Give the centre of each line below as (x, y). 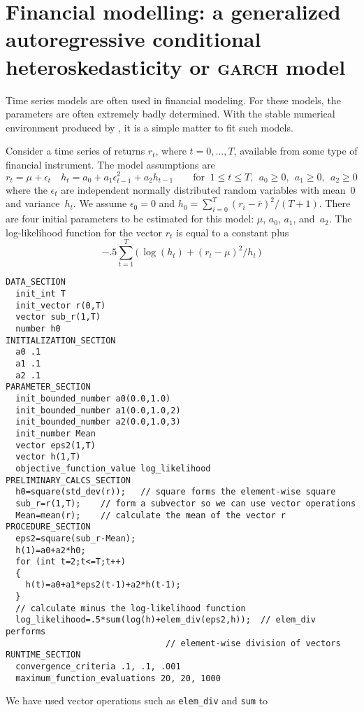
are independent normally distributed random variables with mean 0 (208, 189)
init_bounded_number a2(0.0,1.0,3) (98, 422)
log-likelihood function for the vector (84, 232)
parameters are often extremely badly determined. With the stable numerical (170, 114)
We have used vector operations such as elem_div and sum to (137, 700)
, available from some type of (296, 151)
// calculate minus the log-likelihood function (131, 608)
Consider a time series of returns (75, 151)
